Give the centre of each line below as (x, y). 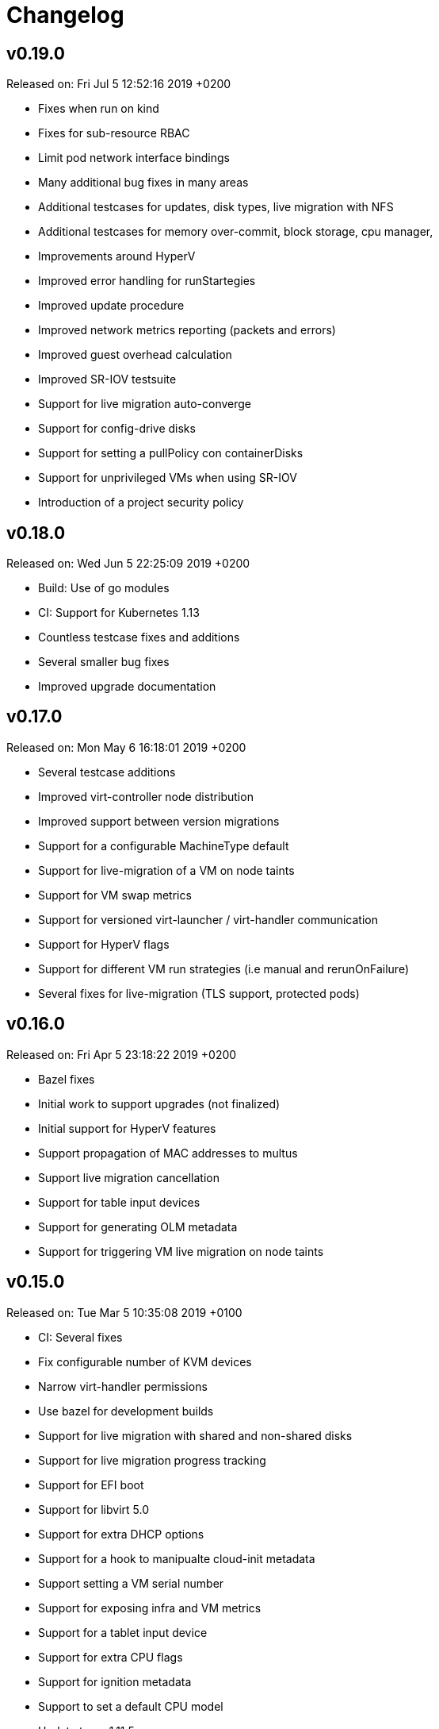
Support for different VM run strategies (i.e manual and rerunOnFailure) (224, 968)
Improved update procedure (111, 306)
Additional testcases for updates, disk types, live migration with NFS (216, 207)
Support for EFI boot (91, 1484)
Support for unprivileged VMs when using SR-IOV (168, 478)
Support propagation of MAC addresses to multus (168, 1153)
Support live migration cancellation (129, 1177)
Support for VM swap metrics (115, 895)
